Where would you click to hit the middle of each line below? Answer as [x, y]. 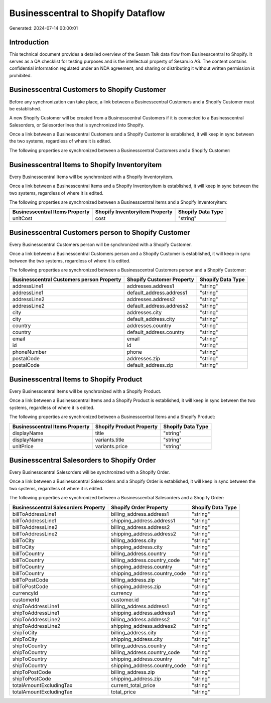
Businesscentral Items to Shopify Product [76, 379]
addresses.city [144, 313]
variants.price [111, 446]
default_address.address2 [158, 306]
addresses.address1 [150, 286]
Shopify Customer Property [160, 279]
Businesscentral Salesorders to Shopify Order [83, 460]
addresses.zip [144, 359]
